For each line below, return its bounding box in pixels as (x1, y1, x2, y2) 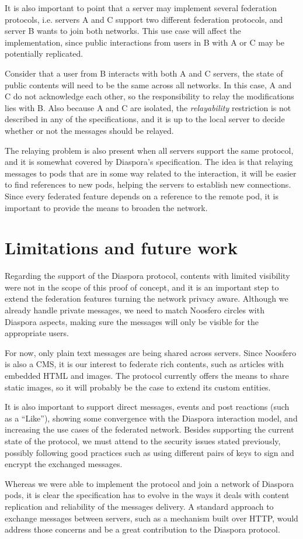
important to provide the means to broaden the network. (5, 201, 208, 213)
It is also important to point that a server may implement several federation (5, 2, 277, 13)
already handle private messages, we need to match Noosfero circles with (5, 304, 264, 316)
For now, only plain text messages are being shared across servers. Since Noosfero (5, 346, 297, 358)
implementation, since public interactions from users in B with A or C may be (5, 36, 284, 48)
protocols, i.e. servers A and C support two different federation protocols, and (5, 13, 283, 25)
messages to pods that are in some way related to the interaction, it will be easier (5, 167, 297, 179)
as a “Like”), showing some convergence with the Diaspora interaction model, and (5, 412, 298, 424)
